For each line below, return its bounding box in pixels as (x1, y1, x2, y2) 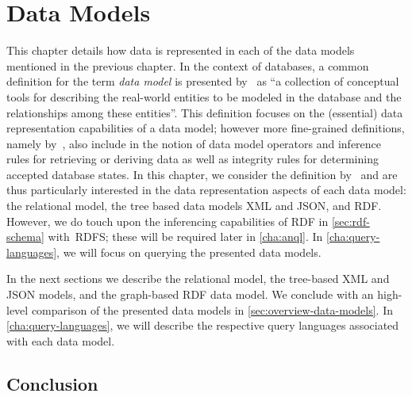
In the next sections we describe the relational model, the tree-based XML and (6, 270, 390, 287)
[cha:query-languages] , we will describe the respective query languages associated (6, 317, 399, 334)
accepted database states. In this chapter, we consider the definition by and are (6, 166, 398, 182)
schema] (6, 228, 44, 245)
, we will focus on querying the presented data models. (56, 243, 322, 260)
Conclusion (6, 371, 98, 395)
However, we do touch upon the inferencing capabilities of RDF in (6, 212, 329, 229)
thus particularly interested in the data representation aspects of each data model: (6, 181, 406, 198)
